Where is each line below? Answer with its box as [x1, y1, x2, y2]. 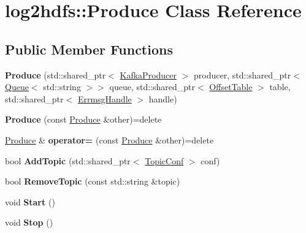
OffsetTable [209, 80, 253, 93]
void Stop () [5, 216, 53, 229]
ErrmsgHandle [77, 92, 132, 105]
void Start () [5, 195, 55, 208]
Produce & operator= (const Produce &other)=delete [5, 133, 214, 146]
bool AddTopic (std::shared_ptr [5, 154, 131, 167]
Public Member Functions [5, 39, 173, 58]
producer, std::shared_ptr [194, 68, 291, 81]
